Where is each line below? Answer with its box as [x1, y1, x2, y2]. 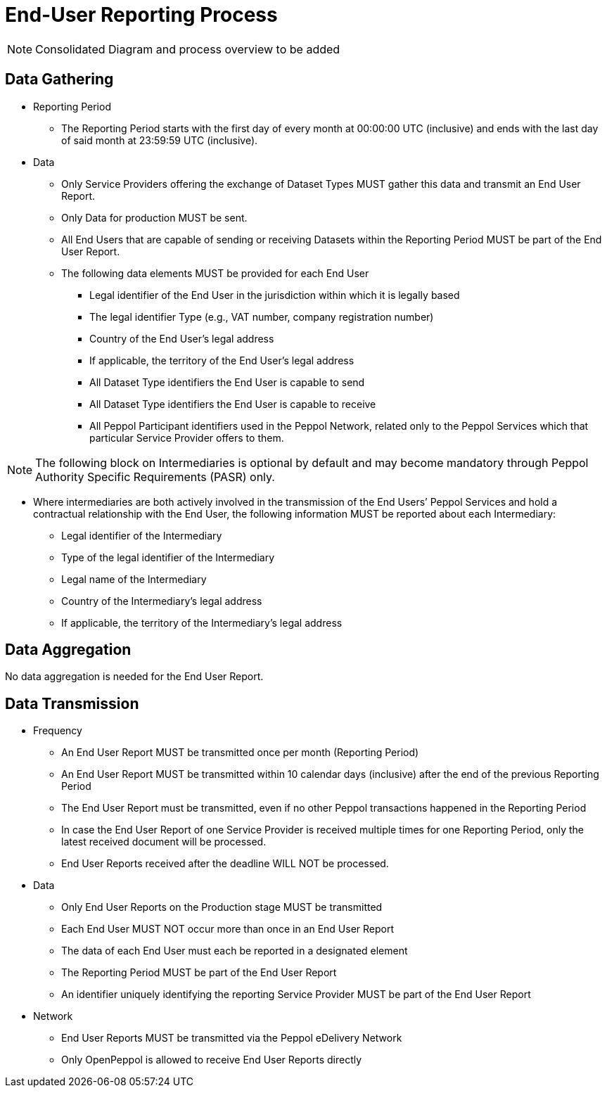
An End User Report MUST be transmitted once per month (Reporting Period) [61, 746, 419, 759]
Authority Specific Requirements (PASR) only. [35, 469, 275, 484]
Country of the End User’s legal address [89, 332, 274, 345]
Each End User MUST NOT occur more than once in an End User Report [61, 923, 395, 935]
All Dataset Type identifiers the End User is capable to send [89, 376, 365, 388]
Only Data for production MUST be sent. [61, 211, 248, 224]
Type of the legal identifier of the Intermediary [61, 551, 275, 563]
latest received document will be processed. [61, 836, 267, 848]
